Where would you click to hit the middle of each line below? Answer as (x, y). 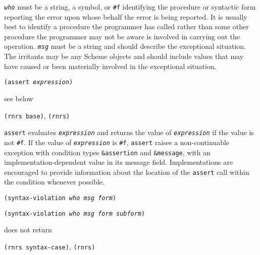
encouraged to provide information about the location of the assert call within (127, 172)
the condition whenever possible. (54, 182)
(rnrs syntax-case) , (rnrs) (50, 246)
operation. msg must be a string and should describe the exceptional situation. (125, 46)
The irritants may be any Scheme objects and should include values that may (124, 56)
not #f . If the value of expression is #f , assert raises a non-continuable (117, 142)
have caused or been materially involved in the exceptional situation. (110, 66)
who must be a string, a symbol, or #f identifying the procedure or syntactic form (130, 7)
